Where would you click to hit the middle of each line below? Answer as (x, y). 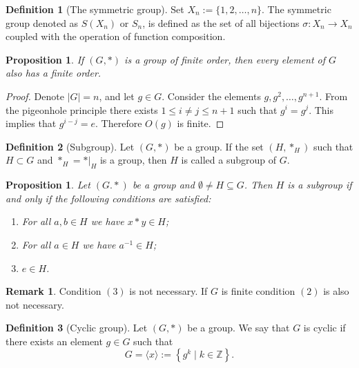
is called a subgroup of (229, 160)
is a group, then (133, 160)
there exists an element (54, 341)
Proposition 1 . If (45, 59)
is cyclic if (324, 328)
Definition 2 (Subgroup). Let (70, 146)
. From (333, 96)
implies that (31, 123)
